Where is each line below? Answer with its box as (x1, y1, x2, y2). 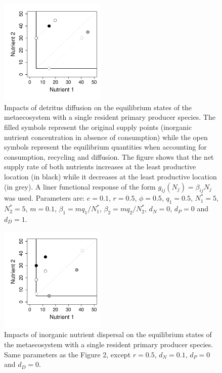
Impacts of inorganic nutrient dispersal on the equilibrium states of (4, 329, 212, 340)
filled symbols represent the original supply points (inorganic (4, 122, 192, 132)
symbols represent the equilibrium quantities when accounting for (4, 142, 207, 152)
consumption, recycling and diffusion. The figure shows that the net (4, 151, 214, 162)
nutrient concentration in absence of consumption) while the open (4, 131, 208, 142)
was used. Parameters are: (4, 193, 85, 203)
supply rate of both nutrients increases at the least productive (4, 161, 196, 172)
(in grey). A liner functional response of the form (4, 181, 156, 192)
